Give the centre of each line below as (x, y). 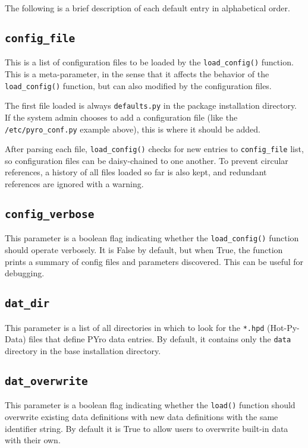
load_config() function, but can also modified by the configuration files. (138, 85)
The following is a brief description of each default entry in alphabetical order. (147, 8)
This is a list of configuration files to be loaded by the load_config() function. (149, 62)
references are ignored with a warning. (74, 184)
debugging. (25, 273)
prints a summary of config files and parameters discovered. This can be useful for (154, 261)
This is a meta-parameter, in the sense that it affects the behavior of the (137, 74)
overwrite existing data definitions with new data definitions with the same (142, 416)
